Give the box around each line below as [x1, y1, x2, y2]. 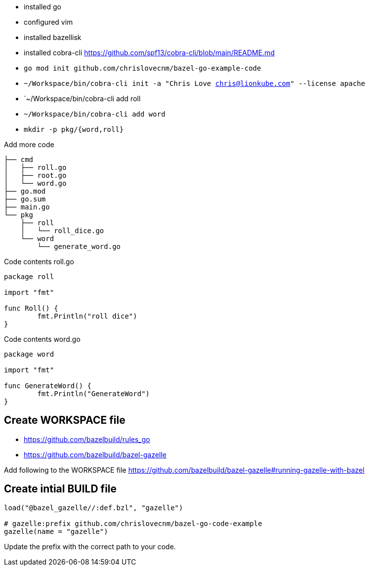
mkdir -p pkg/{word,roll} [24, 125, 124, 133]
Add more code [4, 140, 54, 149]
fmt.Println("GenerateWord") [37, 390, 150, 398]
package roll [4, 273, 54, 281]
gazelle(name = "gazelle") [4, 527, 108, 535]
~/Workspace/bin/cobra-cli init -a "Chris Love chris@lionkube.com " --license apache [24, 80, 366, 87]
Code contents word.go [4, 335, 81, 343]
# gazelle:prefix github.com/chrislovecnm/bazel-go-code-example [4, 519, 262, 528]
